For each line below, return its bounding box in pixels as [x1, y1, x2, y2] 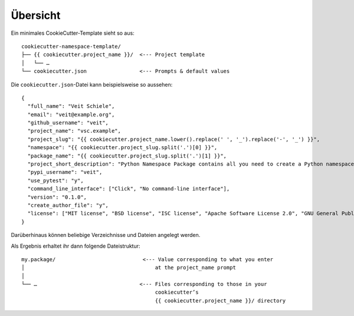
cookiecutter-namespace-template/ [21, 43, 121, 50]
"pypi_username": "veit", [27, 169, 103, 176]
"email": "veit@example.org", [27, 111, 115, 118]
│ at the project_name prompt [21, 264, 236, 271]
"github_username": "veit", [27, 120, 109, 126]
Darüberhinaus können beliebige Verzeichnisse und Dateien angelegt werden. [11, 232, 201, 239]
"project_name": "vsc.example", [27, 127, 121, 134]
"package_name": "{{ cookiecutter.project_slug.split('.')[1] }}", [27, 152, 227, 159]
